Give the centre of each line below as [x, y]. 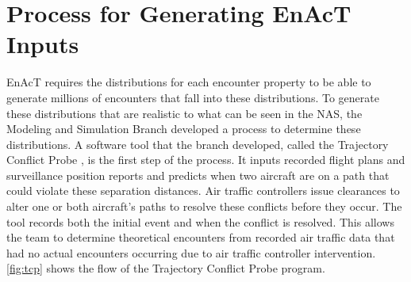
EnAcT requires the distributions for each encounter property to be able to [189, 82]
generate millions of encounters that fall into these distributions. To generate [193, 97]
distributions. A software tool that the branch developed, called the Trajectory [198, 144]
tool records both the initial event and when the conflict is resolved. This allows [200, 221]
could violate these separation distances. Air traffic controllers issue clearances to [203, 191]
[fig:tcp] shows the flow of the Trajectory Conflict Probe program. [166, 268]
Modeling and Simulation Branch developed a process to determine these [184, 129]
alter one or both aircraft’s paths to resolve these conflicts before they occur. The [204, 206]
